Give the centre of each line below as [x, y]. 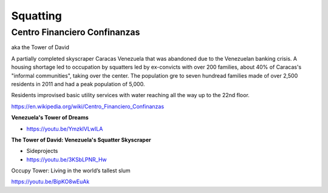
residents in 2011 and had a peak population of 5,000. [78, 84]
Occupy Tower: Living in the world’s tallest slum [71, 171]
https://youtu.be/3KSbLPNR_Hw [67, 159]
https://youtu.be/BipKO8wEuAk [50, 181]
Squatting [36, 16]
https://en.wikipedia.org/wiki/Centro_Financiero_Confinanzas [87, 106]
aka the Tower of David [40, 47]
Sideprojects [42, 151]
